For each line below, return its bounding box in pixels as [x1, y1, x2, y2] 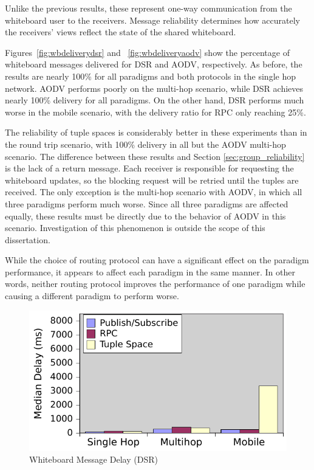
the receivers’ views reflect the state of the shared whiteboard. [5, 26, 236, 38]
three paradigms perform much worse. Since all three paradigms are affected [5, 197, 288, 210]
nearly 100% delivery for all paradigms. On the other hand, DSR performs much [5, 94, 304, 106]
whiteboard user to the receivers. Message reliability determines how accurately [5, 13, 300, 26]
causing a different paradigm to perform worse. [5, 289, 179, 302]
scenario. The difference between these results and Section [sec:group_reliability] [5, 150, 305, 162]
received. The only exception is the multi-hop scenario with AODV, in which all [5, 185, 302, 198]
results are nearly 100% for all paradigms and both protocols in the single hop [5, 69, 296, 82]
